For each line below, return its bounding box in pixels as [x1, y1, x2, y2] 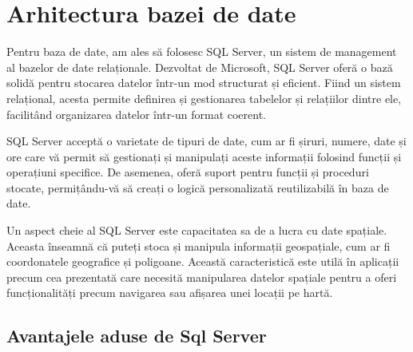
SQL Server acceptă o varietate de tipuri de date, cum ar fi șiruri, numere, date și [6, 132, 407, 149]
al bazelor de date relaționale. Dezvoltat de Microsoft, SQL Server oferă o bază [6, 58, 393, 75]
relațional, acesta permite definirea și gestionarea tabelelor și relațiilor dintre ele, [6, 89, 402, 106]
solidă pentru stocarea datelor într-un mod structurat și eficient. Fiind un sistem [6, 74, 401, 91]
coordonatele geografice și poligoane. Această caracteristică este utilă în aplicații [6, 253, 399, 270]
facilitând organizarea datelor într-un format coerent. [6, 105, 266, 122]
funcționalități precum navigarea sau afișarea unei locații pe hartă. [6, 284, 333, 301]
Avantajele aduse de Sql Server [6, 323, 267, 348]
